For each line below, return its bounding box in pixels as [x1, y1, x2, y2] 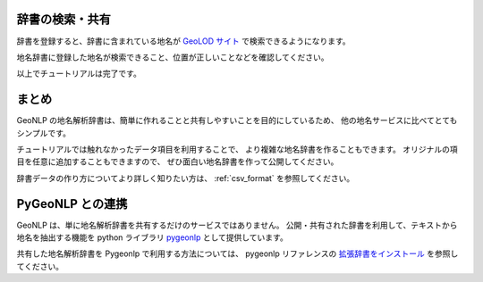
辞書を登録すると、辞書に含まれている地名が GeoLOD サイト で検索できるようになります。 [16, 36, 351, 46]
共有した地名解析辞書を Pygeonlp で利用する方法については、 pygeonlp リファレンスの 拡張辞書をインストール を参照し [16, 248, 459, 259]
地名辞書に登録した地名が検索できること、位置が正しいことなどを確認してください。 [16, 52, 329, 62]
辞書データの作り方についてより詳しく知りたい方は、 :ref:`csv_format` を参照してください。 [16, 172, 355, 183]
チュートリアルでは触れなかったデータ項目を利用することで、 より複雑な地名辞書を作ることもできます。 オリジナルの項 [16, 144, 458, 154]
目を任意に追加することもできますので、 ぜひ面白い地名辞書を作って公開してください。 [16, 156, 339, 167]
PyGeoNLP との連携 [16, 196, 128, 211]
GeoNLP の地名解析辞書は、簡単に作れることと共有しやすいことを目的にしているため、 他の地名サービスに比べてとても [16, 115, 458, 126]
